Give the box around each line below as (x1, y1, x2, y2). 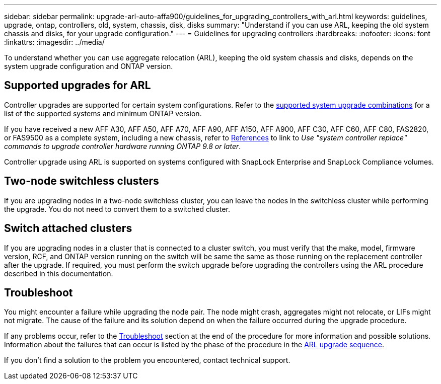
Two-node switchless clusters (4, 175, 159, 188)
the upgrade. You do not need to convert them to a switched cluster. (4, 204, 230, 213)
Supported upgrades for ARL (4, 79, 151, 92)
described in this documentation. (4, 269, 113, 278)
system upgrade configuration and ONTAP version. (4, 62, 173, 70)
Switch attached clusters (4, 222, 132, 235)
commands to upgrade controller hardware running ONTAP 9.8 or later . (4, 141, 241, 150)
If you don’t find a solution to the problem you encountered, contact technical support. (4, 356, 290, 365)
